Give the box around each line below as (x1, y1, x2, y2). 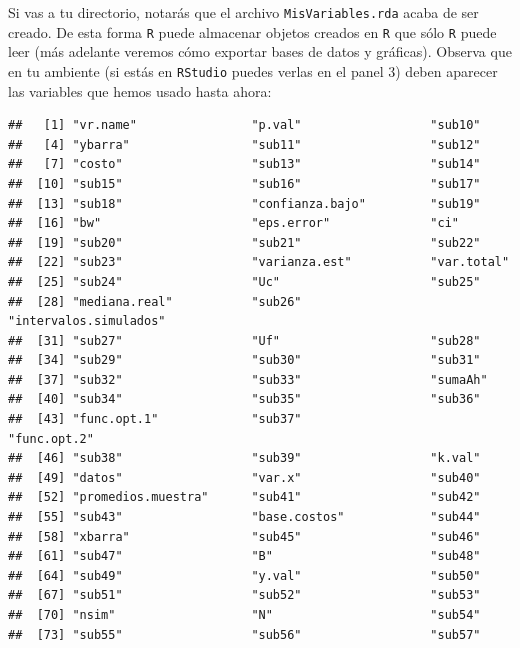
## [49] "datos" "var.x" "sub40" (8, 470, 481, 485)
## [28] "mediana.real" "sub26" (8, 294, 302, 309)
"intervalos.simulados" (8, 314, 166, 329)
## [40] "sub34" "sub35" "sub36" (8, 392, 481, 407)
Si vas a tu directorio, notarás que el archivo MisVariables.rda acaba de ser (8, 2, 479, 22)
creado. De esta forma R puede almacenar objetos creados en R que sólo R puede (8, 21, 497, 42)
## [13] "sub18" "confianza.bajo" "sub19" (8, 196, 481, 211)
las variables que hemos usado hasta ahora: (8, 80, 272, 101)
